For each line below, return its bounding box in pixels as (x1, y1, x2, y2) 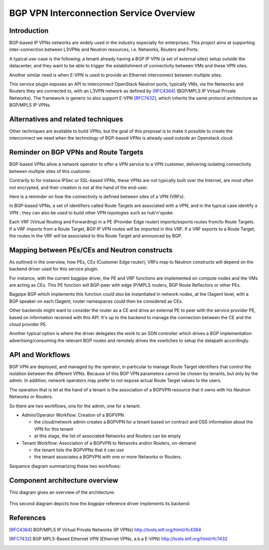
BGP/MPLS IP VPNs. (9, 102, 51, 108)
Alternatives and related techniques (9, 115, 124, 123)
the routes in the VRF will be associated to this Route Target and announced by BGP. (9, 232, 183, 239)
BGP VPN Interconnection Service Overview (9, 7, 195, 18)
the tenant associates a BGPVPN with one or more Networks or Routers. (34, 454, 182, 460)
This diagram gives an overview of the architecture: (9, 489, 115, 495)
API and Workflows (9, 351, 70, 359)
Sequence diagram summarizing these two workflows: (9, 463, 122, 469)
